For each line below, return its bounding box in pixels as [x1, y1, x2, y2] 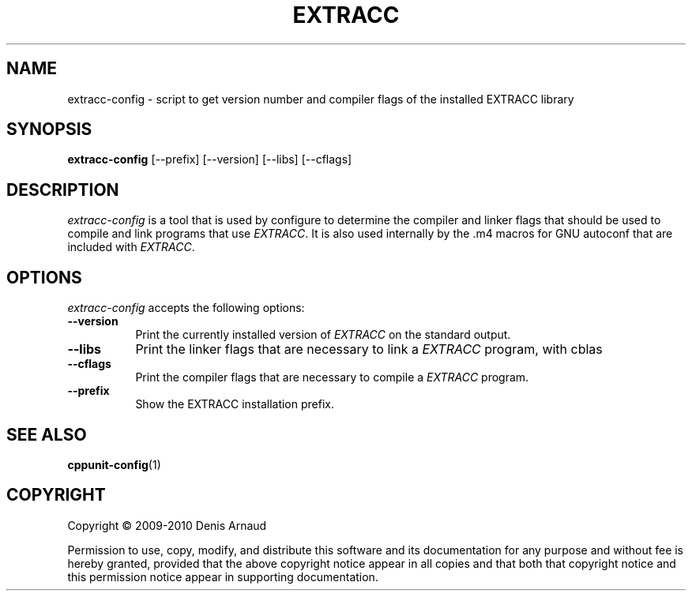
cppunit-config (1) [67, 457, 161, 471]
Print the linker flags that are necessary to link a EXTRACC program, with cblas [135, 341, 603, 358]
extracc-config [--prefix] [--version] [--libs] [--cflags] [67, 152, 352, 167]
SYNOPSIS [6, 119, 92, 140]
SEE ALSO [6, 424, 87, 445]
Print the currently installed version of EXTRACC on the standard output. [135, 328, 511, 342]
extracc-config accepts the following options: [67, 301, 305, 315]
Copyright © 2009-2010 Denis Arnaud [67, 518, 267, 532]
